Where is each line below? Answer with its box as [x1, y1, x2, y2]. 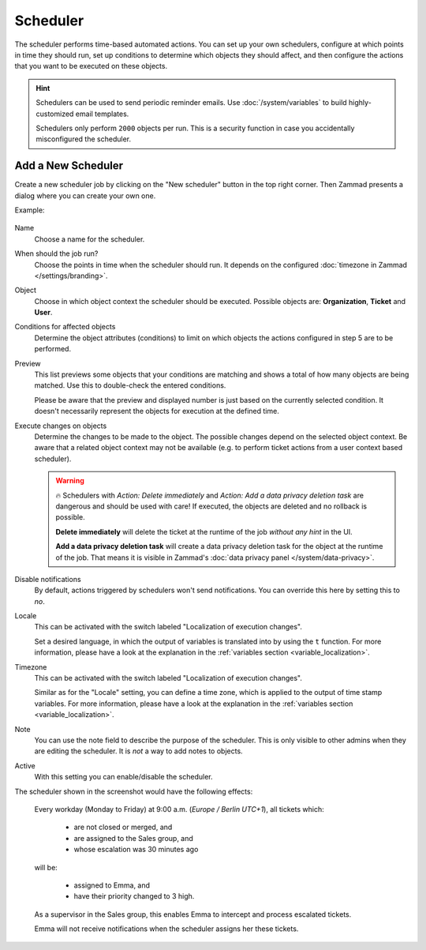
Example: [14, 205, 45, 215]
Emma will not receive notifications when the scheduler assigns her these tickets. [34, 924, 299, 933]
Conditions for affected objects [14, 322, 116, 332]
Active [14, 760, 35, 770]
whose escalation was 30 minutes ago [73, 845, 199, 854]
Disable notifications [14, 574, 82, 584]
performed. [34, 344, 71, 354]
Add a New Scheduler [14, 159, 124, 173]
